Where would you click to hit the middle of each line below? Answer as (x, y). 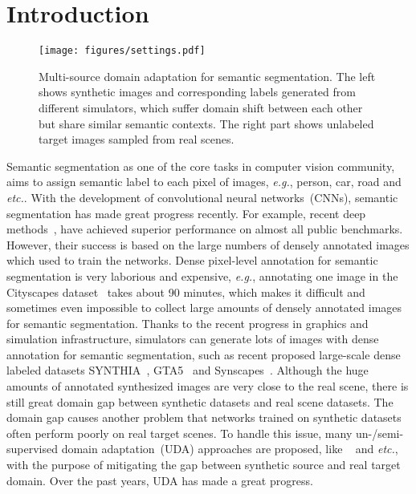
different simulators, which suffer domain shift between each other (201, 107)
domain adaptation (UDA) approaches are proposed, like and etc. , (230, 449)
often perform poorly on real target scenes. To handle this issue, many (179, 433)
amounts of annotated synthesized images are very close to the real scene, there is (208, 386)
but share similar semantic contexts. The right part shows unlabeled (206, 123)
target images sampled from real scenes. (137, 139)
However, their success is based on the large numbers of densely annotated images (208, 244)
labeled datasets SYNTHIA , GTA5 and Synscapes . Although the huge (188, 370)
